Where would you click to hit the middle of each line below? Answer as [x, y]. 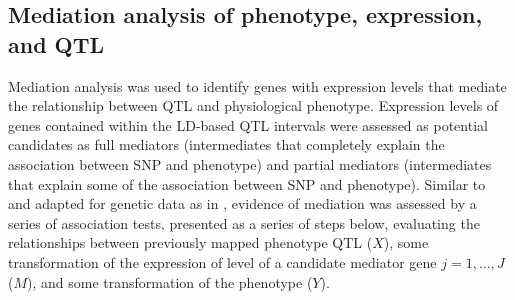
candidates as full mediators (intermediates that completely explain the [226, 144]
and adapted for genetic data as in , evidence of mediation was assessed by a [242, 203]
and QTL [56, 43]
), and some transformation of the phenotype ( [170, 281]
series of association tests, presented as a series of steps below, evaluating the [244, 222]
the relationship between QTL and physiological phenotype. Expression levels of [253, 105]
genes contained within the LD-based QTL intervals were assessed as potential [248, 124]
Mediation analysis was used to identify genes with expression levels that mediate [257, 85]
